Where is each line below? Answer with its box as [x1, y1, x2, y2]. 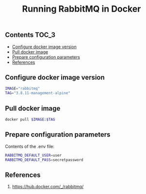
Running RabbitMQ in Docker [22, 3, 141, 15]
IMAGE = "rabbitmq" [5, 86, 40, 91]
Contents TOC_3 [5, 31, 56, 39]
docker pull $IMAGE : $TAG [5, 117, 55, 122]
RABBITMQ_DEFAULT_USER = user [5, 153, 62, 158]
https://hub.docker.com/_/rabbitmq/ [12, 184, 84, 190]
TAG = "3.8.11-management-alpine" [5, 91, 70, 96]
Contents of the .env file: [5, 143, 55, 149]
